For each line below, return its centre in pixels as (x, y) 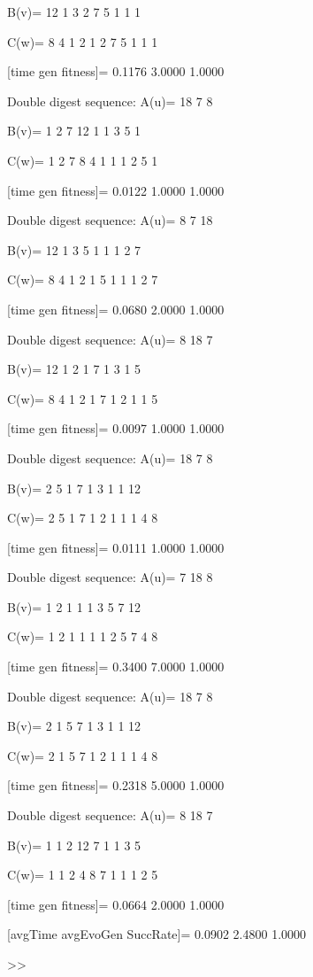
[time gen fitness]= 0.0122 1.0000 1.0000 (116, 190)
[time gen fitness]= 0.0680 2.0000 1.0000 (116, 309)
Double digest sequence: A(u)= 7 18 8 (110, 577)
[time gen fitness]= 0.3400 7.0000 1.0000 (116, 667)
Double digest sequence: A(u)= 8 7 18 (110, 220)
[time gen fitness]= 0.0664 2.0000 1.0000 (116, 904)
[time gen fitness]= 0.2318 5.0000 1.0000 (116, 785)
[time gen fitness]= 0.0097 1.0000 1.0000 (116, 428)
